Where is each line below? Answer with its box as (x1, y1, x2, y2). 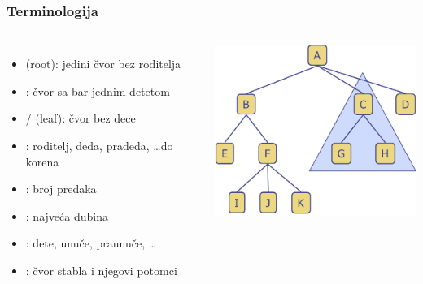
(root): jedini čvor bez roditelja (25, 55, 181, 72)
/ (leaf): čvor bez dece (25, 110, 136, 127)
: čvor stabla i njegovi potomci (25, 261, 177, 278)
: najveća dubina (25, 207, 108, 224)
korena (25, 153, 59, 170)
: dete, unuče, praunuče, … (25, 235, 157, 252)
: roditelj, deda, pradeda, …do (25, 137, 173, 153)
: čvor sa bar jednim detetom (25, 82, 170, 99)
